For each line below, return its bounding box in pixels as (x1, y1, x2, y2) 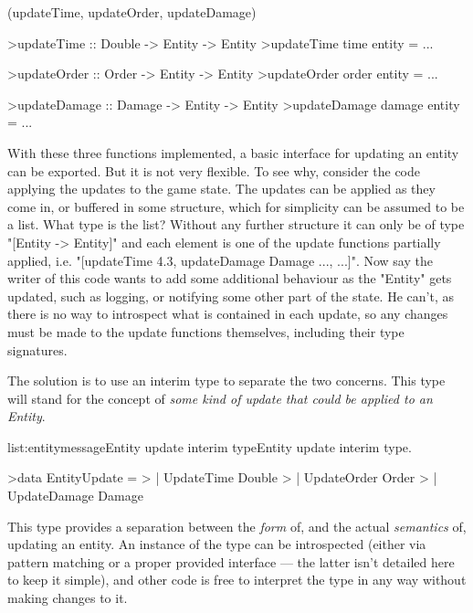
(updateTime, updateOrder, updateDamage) (7, 3, 257, 21)
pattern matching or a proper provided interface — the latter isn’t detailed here (7, 552, 455, 571)
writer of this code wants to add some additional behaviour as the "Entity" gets (7, 269, 452, 288)
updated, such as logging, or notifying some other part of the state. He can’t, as (7, 286, 454, 305)
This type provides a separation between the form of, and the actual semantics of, (7, 516, 467, 535)
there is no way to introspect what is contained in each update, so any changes (7, 304, 448, 323)
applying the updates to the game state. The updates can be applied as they (7, 179, 436, 198)
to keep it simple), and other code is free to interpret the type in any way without (7, 570, 467, 589)
